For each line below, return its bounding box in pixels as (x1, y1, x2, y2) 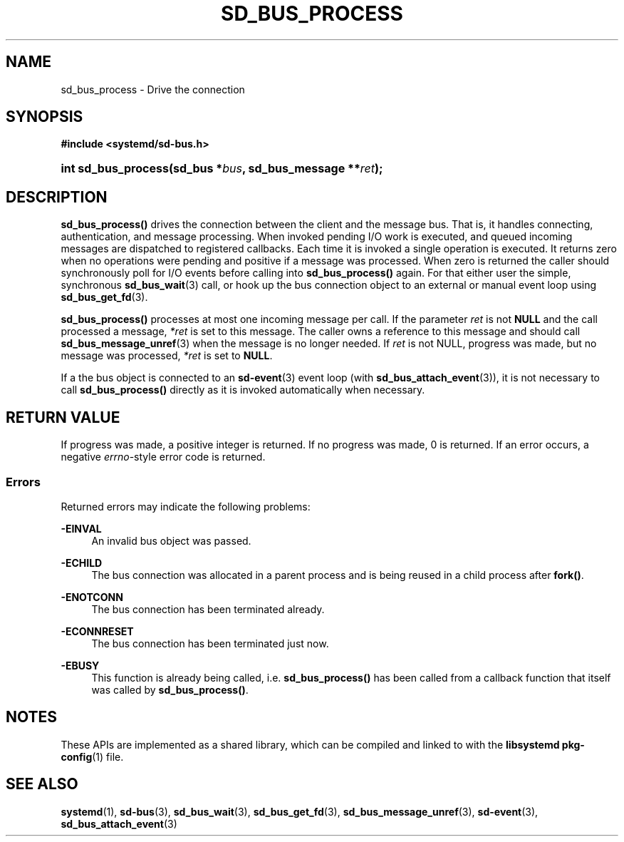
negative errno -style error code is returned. (61, 451, 266, 463)
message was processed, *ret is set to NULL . (61, 349, 273, 362)
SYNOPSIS (6, 108, 83, 126)
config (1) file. (61, 750, 124, 763)
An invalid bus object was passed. (91, 534, 251, 547)
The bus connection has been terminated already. (91, 602, 325, 615)
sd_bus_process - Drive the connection (61, 83, 245, 96)
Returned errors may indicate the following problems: (61, 500, 311, 513)
